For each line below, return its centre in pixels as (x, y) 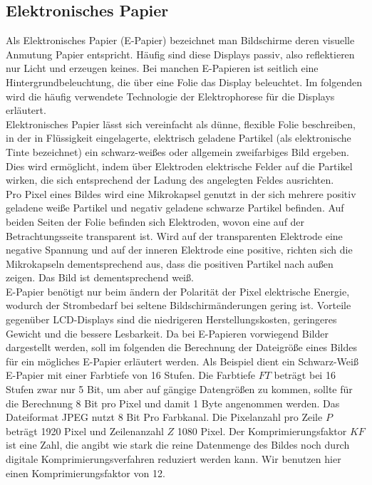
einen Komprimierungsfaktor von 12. (86, 473)
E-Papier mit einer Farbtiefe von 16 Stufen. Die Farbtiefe (130, 375)
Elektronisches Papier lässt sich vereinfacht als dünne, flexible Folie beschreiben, (181, 124)
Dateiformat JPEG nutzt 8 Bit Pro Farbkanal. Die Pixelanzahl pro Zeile (164, 417)
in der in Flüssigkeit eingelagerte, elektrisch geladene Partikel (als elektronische (179, 138)
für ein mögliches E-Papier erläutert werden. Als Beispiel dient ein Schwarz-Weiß (182, 361)
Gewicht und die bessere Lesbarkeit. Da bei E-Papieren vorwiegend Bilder (167, 333)
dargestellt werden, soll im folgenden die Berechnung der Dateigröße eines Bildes (181, 347)
